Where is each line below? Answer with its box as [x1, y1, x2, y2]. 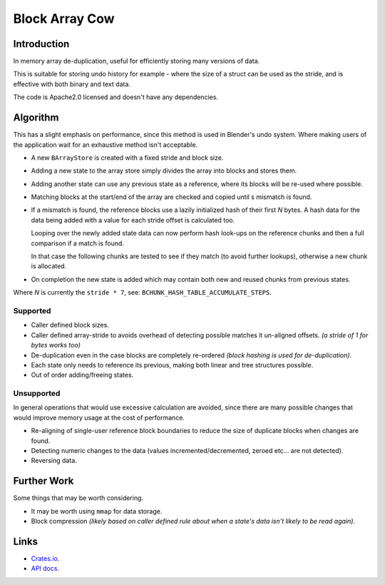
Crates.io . [31, 554, 60, 563]
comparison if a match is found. [31, 239, 125, 248]
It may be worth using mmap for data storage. [31, 507, 163, 515]
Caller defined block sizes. [31, 321, 110, 330]
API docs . [31, 564, 60, 573]
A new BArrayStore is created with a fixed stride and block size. [31, 153, 224, 162]
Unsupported [13, 389, 61, 399]
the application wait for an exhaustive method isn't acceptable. [13, 140, 198, 149]
